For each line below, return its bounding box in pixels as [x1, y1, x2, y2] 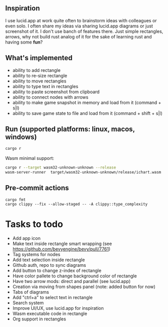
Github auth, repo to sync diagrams [12, 262, 86, 268]
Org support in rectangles [12, 316, 67, 322]
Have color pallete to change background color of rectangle [12, 273, 137, 279]
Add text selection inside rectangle [12, 257, 85, 263]
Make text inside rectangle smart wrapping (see [12, 240, 112, 247]
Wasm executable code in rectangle [12, 310, 87, 316]
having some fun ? [5, 39, 43, 45]
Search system [12, 300, 44, 306]
